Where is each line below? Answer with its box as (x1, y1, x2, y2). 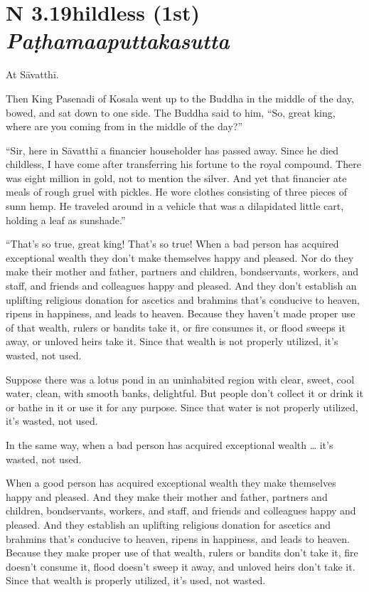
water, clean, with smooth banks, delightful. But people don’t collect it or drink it (6, 386, 363, 401)
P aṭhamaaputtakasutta (6, 26, 230, 55)
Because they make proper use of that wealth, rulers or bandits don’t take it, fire (6, 545, 358, 560)
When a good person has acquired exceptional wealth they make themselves (6, 475, 336, 490)
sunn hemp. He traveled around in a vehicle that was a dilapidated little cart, (6, 199, 344, 213)
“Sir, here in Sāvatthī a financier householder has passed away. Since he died (6, 142, 338, 157)
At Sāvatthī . (6, 67, 59, 82)
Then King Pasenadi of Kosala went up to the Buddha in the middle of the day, (6, 90, 354, 105)
